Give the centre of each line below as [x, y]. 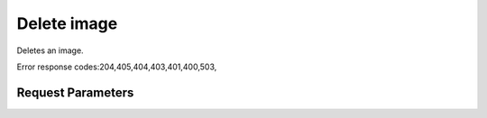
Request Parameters [75, 92]
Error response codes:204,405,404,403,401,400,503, [117, 67]
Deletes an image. [51, 50]
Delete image [67, 23]
